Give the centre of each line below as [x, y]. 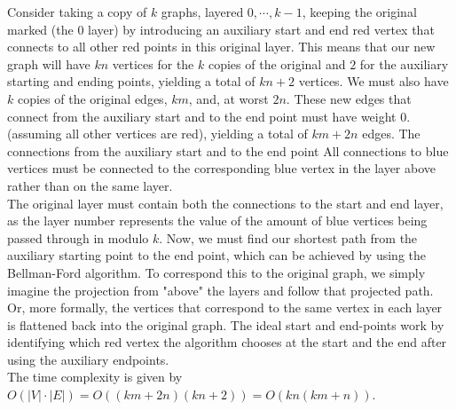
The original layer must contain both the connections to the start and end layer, [225, 203]
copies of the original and [277, 63]
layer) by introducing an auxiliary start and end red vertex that [261, 29]
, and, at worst [228, 98]
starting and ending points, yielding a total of [131, 81]
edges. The [391, 134]
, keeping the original [359, 12]
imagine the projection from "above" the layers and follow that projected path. [220, 290]
